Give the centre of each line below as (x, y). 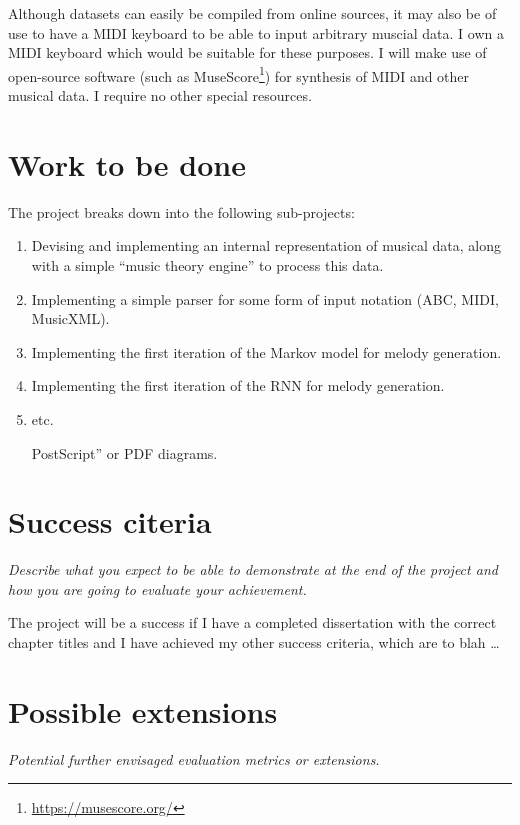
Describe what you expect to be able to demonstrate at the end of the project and (253, 569)
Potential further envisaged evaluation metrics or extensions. (194, 758)
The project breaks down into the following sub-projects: (181, 211)
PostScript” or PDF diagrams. (124, 452)
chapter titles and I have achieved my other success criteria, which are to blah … (254, 642)
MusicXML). (70, 318)
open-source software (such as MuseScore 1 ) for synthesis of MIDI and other (239, 74)
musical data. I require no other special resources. (160, 95)
